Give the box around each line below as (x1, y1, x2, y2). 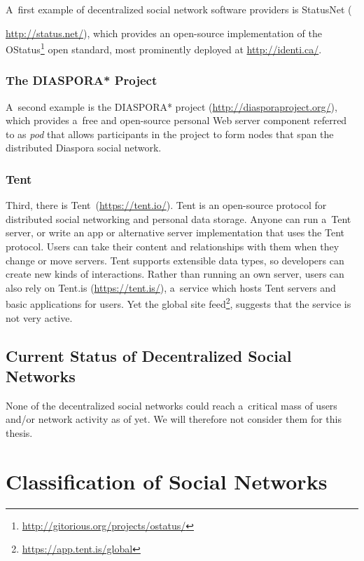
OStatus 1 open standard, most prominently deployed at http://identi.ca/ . (6, 40, 322, 56)
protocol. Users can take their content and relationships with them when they (6, 239, 339, 254)
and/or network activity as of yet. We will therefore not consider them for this (6, 412, 342, 426)
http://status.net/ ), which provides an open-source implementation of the (6, 25, 322, 40)
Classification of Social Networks (6, 466, 328, 495)
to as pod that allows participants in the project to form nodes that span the (6, 126, 334, 141)
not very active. (6, 310, 73, 325)
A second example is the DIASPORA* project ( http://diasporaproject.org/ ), (6, 99, 337, 114)
